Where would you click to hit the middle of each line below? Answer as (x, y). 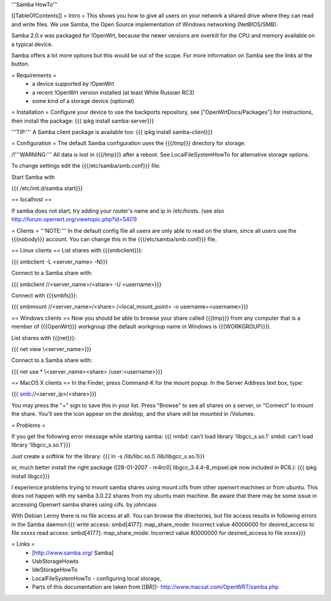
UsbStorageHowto (55, 561)
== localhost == (32, 200)
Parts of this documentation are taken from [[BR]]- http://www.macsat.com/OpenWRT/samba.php (155, 587)
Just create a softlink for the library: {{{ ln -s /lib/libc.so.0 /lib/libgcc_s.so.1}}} (108, 456)
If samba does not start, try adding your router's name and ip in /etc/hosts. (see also (118, 211)
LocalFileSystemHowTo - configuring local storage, (97, 578)
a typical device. (32, 44)
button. (21, 64)
